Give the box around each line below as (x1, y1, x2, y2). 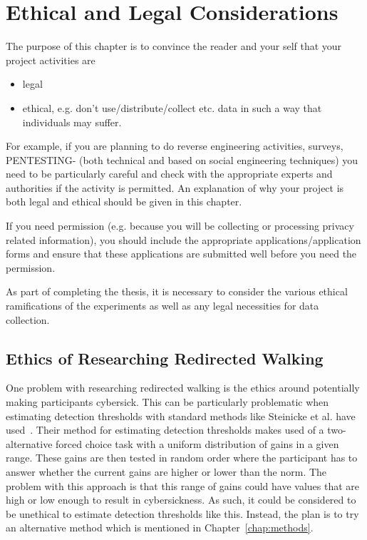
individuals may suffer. (22, 114, 122, 129)
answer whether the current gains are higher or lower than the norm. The (6, 464, 327, 479)
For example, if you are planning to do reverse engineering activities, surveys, (6, 138, 343, 153)
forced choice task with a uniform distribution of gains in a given (56, 436, 339, 451)
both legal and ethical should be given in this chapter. (6, 194, 242, 209)
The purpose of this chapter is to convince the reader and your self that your (6, 39, 342, 54)
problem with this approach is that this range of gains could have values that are (6, 478, 359, 493)
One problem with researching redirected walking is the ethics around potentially (6, 380, 360, 395)
